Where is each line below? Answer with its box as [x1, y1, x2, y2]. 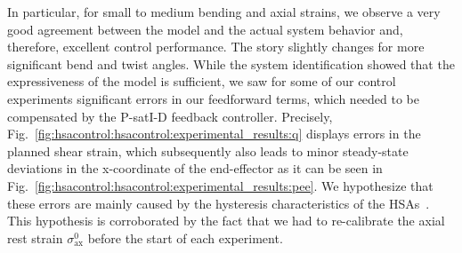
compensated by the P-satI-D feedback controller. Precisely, [7, 107, 333, 125]
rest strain [7, 228, 63, 247]
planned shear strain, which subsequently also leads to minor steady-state [7, 141, 409, 160]
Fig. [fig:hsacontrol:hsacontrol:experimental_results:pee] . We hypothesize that [7, 176, 434, 194]
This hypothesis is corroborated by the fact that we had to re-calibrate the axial [7, 211, 445, 230]
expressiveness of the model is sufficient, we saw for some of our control [7, 72, 396, 91]
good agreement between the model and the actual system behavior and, [7, 20, 403, 38]
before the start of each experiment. [87, 228, 283, 247]
